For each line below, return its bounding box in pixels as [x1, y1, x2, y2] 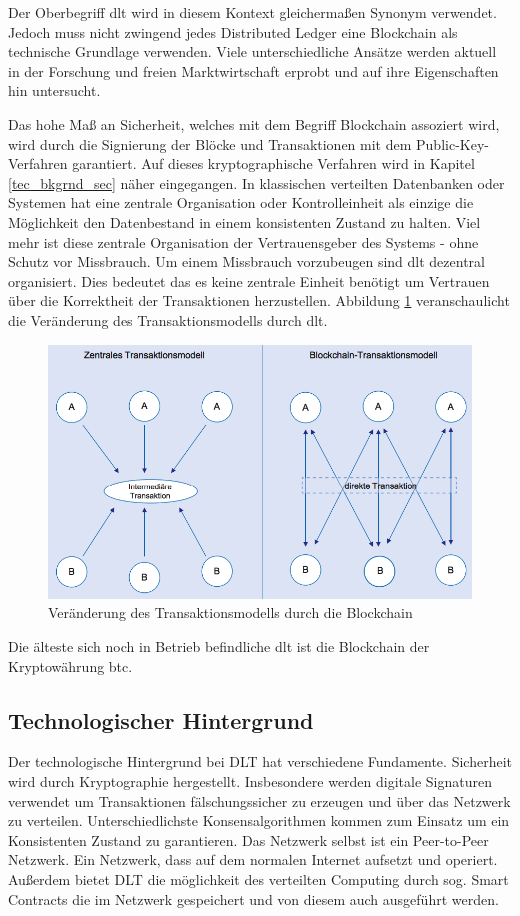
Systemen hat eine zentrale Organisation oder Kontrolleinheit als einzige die [8, 192, 474, 213]
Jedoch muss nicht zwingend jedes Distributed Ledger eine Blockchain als [8, 21, 458, 42]
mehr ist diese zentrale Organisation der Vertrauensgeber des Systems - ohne [8, 231, 479, 252]
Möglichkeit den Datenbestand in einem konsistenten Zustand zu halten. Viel [8, 211, 481, 232]
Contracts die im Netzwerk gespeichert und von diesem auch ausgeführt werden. [8, 888, 499, 909]
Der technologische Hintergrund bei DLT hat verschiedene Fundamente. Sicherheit [8, 751, 512, 772]
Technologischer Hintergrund [8, 704, 314, 735]
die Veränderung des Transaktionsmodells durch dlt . [8, 309, 328, 330]
